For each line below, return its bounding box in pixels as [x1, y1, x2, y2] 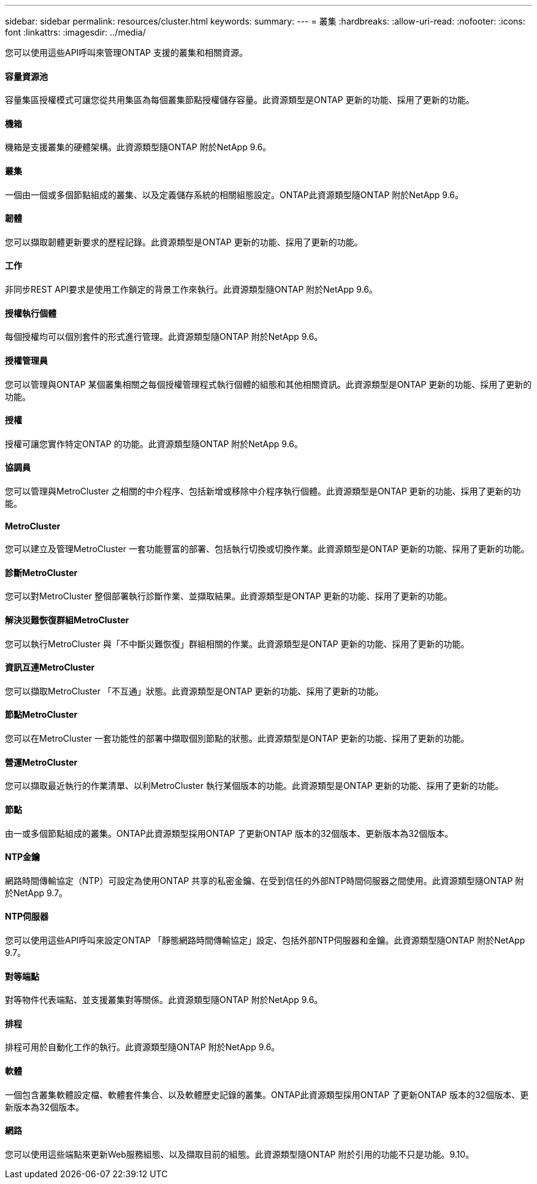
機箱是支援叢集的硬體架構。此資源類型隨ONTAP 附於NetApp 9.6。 [5, 142, 272, 153]
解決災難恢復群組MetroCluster [5, 615, 129, 626]
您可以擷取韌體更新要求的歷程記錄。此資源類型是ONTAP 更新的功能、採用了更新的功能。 [5, 236, 363, 247]
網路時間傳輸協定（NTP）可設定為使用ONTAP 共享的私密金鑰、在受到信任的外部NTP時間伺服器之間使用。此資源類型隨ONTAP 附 [5, 875, 524, 886]
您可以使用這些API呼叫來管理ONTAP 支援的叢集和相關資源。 [5, 47, 248, 58]
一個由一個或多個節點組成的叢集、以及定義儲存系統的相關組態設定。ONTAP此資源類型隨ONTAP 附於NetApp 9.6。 [5, 189, 464, 200]
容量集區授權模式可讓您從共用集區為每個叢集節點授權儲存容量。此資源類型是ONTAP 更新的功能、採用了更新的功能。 [5, 94, 474, 106]
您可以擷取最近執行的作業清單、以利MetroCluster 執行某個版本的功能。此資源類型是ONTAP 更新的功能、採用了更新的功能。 [5, 780, 504, 791]
